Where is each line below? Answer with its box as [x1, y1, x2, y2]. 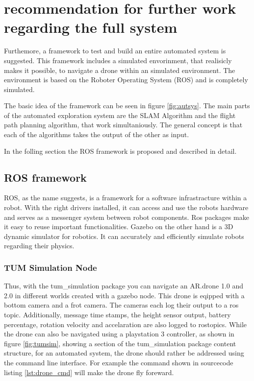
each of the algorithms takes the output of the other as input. [4, 129, 189, 140]
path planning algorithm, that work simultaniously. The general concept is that [4, 119, 243, 130]
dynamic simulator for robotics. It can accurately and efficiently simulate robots [4, 231, 244, 241]
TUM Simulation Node [4, 261, 97, 273]
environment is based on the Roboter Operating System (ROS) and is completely [4, 74, 248, 85]
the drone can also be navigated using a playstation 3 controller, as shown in [4, 329, 234, 339]
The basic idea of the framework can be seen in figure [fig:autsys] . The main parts [4, 100, 250, 111]
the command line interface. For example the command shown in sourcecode [4, 357, 233, 367]
